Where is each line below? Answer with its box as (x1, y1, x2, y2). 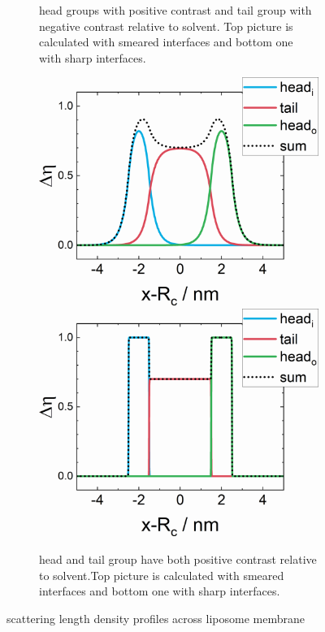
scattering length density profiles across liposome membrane (6, 609, 305, 626)
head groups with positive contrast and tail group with (39, 2, 312, 18)
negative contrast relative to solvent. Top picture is (39, 17, 293, 34)
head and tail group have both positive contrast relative (39, 550, 317, 567)
